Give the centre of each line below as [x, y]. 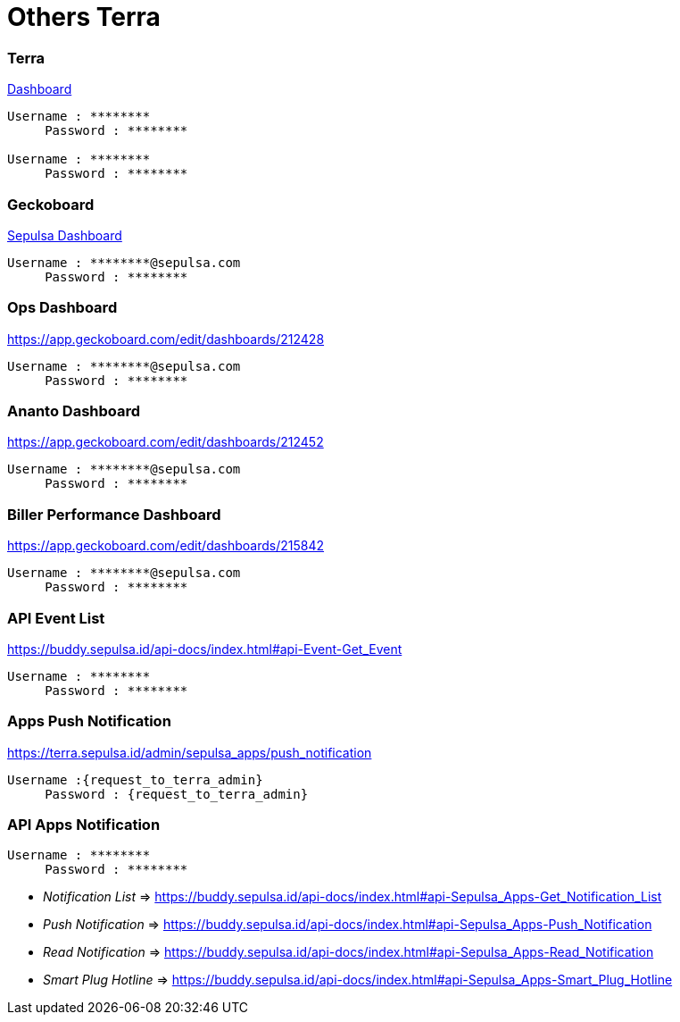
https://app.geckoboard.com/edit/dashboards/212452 [166, 442]
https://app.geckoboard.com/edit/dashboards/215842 [166, 546]
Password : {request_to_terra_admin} [177, 794]
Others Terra [84, 17]
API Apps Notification [84, 825]
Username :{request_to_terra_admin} [135, 779]
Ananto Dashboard [74, 411]
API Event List [56, 618]
